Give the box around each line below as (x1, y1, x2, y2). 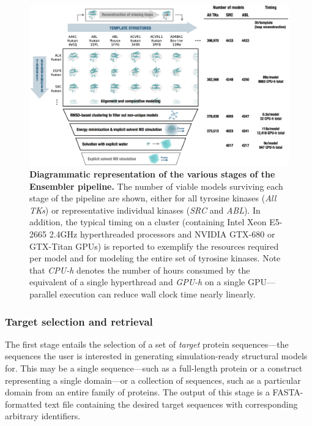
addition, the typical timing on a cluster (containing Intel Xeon (29, 215, 267, 228)
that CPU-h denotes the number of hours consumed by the (29, 263, 250, 276)
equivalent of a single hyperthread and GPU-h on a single (29, 275, 245, 288)
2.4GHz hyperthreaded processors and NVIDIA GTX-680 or (49, 228, 275, 241)
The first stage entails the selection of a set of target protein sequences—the (5, 337, 289, 350)
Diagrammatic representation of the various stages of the (29, 168, 275, 181)
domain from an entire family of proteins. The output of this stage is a (5, 386, 270, 398)
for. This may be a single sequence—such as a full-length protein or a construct (5, 362, 303, 375)
